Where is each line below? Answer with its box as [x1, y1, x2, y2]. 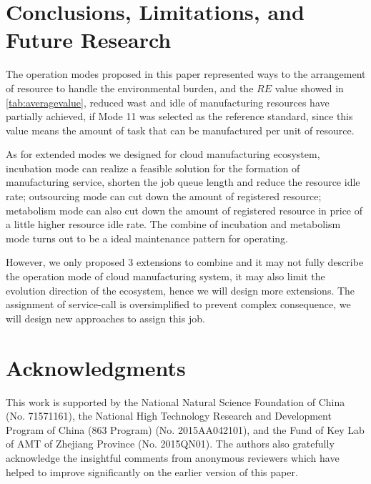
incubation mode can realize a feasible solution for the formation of [6, 160, 300, 175]
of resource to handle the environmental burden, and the [6, 80, 254, 95]
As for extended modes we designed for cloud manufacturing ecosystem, [6, 147, 320, 162]
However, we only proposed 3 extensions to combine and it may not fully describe [6, 255, 364, 270]
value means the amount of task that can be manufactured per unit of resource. [6, 122, 355, 137]
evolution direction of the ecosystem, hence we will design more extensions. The [6, 282, 355, 297]
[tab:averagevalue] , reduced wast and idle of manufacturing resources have [6, 94, 330, 109]
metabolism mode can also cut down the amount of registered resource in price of [6, 202, 363, 217]
